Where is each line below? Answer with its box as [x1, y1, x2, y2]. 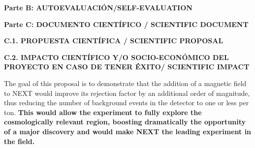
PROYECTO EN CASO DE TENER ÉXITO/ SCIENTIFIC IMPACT [4, 61, 250, 72]
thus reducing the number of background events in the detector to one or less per [4, 97, 249, 108]
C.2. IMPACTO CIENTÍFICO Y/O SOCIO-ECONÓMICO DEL [4, 52, 229, 62]
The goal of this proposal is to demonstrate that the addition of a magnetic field [4, 78, 247, 88]
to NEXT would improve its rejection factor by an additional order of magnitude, [4, 88, 250, 98]
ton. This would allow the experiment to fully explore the [4, 107, 202, 117]
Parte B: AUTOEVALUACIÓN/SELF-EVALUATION [4, 2, 192, 12]
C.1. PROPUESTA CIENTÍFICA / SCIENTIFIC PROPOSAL [4, 35, 223, 46]
